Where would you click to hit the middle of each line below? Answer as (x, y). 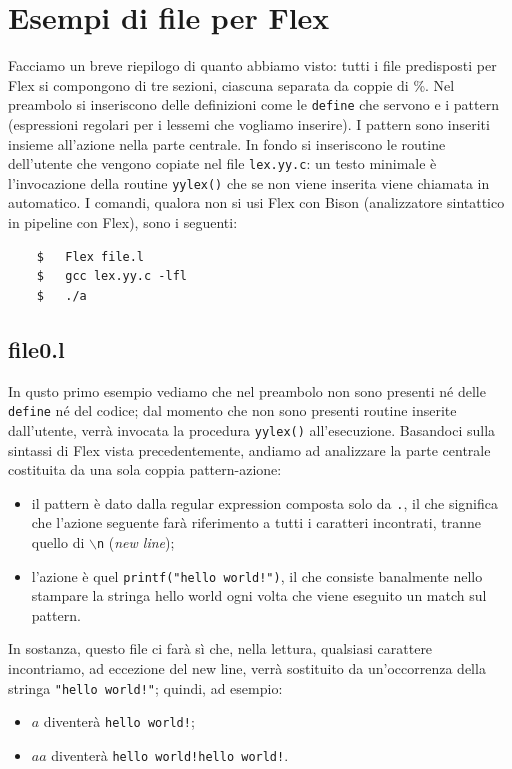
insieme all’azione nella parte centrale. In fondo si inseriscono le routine (227, 143)
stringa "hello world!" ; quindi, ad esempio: (145, 687)
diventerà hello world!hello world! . (170, 754)
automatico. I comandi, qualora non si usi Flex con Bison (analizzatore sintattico (256, 202)
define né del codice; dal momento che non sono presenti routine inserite (232, 410)
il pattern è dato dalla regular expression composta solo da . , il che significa (265, 502)
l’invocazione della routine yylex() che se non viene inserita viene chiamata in (249, 182)
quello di (58, 541)
